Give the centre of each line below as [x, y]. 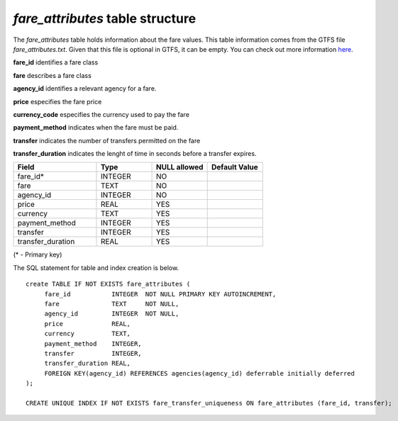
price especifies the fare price [57, 101]
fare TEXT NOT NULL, [112, 304]
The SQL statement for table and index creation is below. [96, 268]
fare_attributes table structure [105, 18]
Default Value [234, 167]
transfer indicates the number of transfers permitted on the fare [107, 140]
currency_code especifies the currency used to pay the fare [101, 114]
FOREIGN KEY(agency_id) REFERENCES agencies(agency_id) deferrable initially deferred [199, 373]
